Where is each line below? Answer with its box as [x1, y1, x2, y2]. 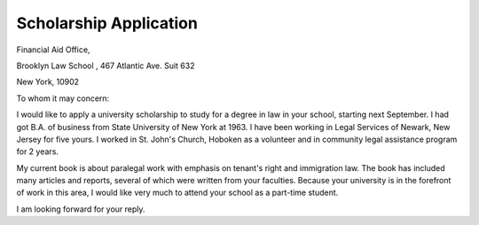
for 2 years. [16, 146, 59, 157]
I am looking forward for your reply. [16, 204, 145, 214]
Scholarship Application [16, 13, 199, 33]
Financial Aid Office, [16, 44, 90, 55]
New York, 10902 [16, 76, 80, 88]
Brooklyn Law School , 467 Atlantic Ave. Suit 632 [16, 60, 195, 71]
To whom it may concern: [16, 93, 110, 104]
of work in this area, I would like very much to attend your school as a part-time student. [16, 187, 339, 198]
